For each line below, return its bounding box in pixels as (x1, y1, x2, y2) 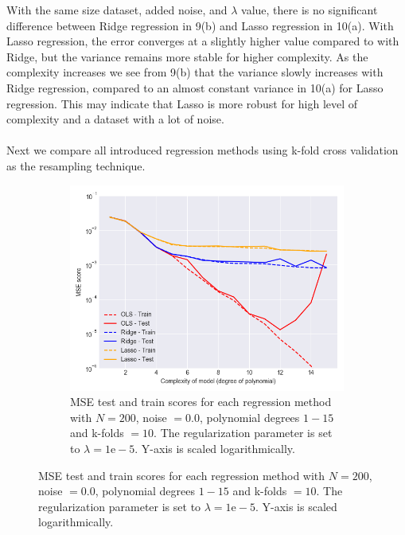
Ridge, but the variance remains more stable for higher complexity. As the (6, 48, 368, 64)
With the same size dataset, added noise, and (6, 2, 228, 18)
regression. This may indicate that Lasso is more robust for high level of (6, 95, 358, 111)
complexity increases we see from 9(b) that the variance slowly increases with (6, 64, 384, 80)
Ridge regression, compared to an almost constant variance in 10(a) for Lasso (6, 79, 384, 96)
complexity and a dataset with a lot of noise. (6, 111, 224, 127)
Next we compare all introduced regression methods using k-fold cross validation (6, 142, 399, 158)
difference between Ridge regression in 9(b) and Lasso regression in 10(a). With (6, 17, 394, 33)
